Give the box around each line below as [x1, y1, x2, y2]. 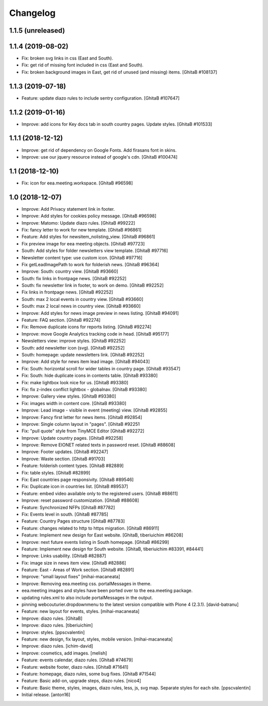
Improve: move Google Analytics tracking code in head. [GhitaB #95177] [21, 331, 169, 337]
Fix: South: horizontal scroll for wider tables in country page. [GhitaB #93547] [21, 365, 181, 371]
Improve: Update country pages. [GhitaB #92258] [21, 435, 124, 441]
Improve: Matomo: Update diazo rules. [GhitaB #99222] [21, 220, 135, 226]
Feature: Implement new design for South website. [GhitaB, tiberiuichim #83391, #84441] [21, 546, 203, 552]
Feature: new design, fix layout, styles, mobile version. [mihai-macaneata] [21, 636, 173, 642]
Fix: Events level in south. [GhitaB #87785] [21, 511, 109, 517]
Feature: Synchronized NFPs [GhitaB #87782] [21, 504, 115, 510]
